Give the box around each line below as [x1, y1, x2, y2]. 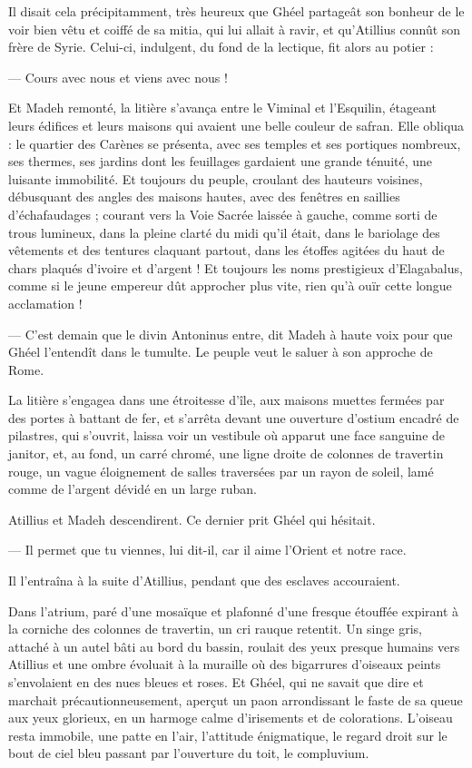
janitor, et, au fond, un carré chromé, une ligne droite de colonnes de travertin [8, 444, 444, 463]
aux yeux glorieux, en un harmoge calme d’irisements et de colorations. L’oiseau [8, 708, 453, 727]
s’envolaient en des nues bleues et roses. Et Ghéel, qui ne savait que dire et [8, 673, 424, 691]
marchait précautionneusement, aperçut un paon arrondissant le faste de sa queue [8, 690, 463, 709]
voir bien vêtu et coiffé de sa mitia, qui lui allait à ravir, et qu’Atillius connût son [8, 19, 461, 38]
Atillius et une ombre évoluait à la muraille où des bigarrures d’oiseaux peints [8, 655, 441, 674]
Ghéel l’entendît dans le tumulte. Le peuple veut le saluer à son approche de [8, 342, 433, 361]
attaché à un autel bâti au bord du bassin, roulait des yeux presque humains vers [8, 636, 460, 655]
